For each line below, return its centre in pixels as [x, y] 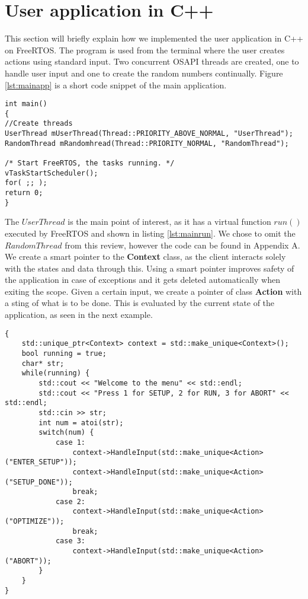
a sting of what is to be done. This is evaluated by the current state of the [140, 303]
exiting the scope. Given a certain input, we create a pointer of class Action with [153, 291]
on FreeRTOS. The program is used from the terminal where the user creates [145, 50]
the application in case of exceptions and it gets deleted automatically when [142, 280]
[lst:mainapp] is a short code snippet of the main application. [116, 85]
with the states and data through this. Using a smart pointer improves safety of [150, 268]
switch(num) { [66, 433]
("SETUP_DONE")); [39, 482]
